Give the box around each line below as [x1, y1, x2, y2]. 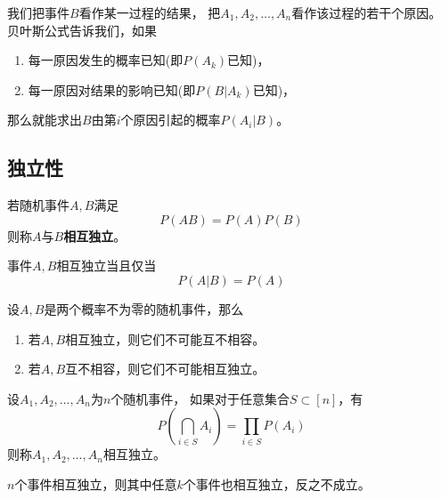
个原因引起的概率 [120, 110, 221, 129]
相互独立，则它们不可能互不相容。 [65, 329, 265, 348]
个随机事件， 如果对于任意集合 [110, 389, 290, 407]
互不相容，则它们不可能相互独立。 [65, 359, 265, 378]
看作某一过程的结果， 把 [78, 4, 221, 21]
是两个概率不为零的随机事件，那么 [44, 299, 244, 318]
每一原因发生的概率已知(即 [28, 51, 184, 69]
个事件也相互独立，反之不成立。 [183, 474, 371, 493]
